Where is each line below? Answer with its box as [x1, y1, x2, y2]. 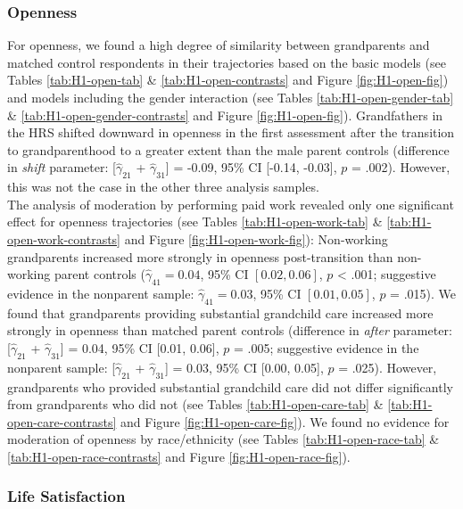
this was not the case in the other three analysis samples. [7, 177, 319, 196]
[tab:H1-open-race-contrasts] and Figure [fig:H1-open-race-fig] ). [7, 447, 351, 465]
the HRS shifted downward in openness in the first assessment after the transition [7, 123, 455, 142]
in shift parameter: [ [7, 158, 116, 177]
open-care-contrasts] [7, 412, 117, 431]
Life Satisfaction [7, 485, 126, 507]
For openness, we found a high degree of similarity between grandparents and [7, 36, 430, 54]
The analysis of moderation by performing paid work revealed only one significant [7, 194, 454, 213]
